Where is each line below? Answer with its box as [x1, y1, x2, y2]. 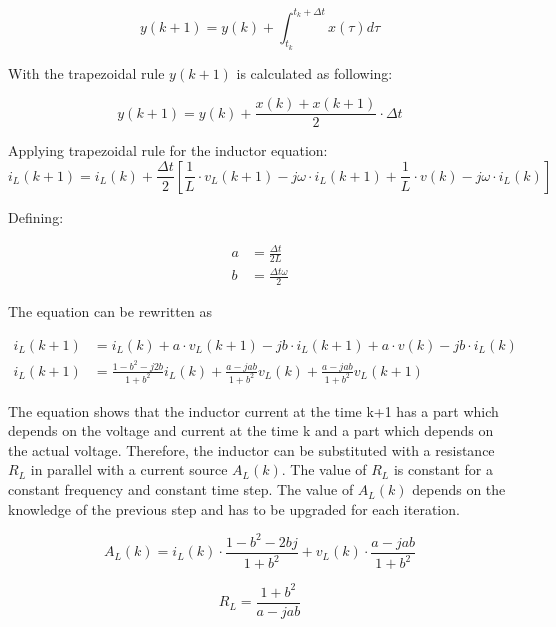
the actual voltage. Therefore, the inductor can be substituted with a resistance [8, 439, 495, 460]
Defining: [8, 206, 64, 227]
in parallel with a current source [30, 459, 228, 480]
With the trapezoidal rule [8, 62, 165, 83]
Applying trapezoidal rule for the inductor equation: [8, 140, 328, 161]
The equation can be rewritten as [8, 301, 212, 322]
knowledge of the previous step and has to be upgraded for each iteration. [8, 498, 460, 519]
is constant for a [393, 459, 493, 480]
